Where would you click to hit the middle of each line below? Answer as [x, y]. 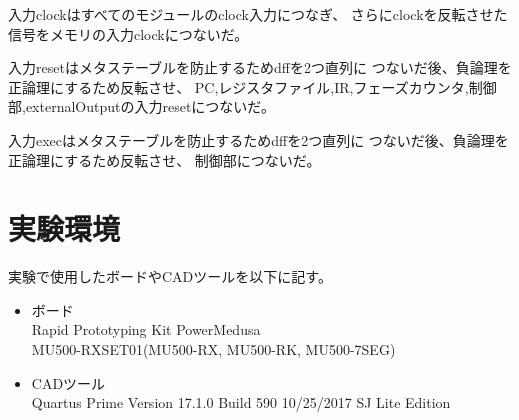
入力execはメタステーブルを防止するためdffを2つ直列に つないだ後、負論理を [258, 139]
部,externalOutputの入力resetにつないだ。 [141, 106]
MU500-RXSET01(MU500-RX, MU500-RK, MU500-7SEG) [213, 349]
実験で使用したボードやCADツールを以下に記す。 [170, 276]
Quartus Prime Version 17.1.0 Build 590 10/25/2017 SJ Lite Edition [241, 402]
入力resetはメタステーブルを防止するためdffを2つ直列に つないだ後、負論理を [260, 67]
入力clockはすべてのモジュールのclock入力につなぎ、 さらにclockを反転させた [258, 14]
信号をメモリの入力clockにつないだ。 [128, 33]
